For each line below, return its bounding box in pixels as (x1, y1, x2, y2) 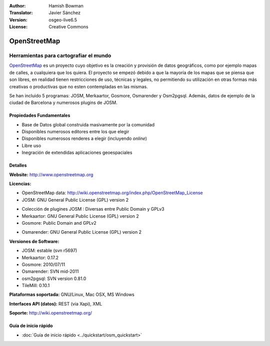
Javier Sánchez (48, 10, 81, 16)
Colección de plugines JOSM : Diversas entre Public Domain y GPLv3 (21, 206, 164, 212)
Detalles (9, 162, 27, 168)
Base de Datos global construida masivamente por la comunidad (21, 121, 155, 127)
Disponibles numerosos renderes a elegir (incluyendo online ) (21, 135, 147, 142)
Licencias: (9, 181, 31, 187)
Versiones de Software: (9, 238, 59, 244)
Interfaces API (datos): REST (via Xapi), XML (9, 301, 102, 307)
